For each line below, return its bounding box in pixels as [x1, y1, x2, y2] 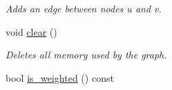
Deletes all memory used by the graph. [6, 47, 167, 62]
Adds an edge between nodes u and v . [6, 1, 162, 15]
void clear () [6, 24, 57, 38]
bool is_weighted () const [6, 70, 114, 85]
